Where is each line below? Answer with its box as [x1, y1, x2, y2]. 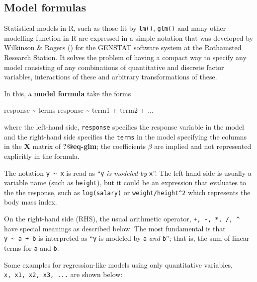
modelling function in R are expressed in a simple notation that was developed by [4, 32, 254, 43]
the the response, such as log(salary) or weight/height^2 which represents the [4, 187, 251, 197]
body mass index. [4, 197, 57, 207]
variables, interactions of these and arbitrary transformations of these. [4, 71, 217, 82]
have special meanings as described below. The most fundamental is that [4, 223, 226, 233]
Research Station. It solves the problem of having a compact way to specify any [4, 52, 247, 63]
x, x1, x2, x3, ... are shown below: [4, 269, 123, 280]
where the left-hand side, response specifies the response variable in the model [4, 122, 244, 132]
